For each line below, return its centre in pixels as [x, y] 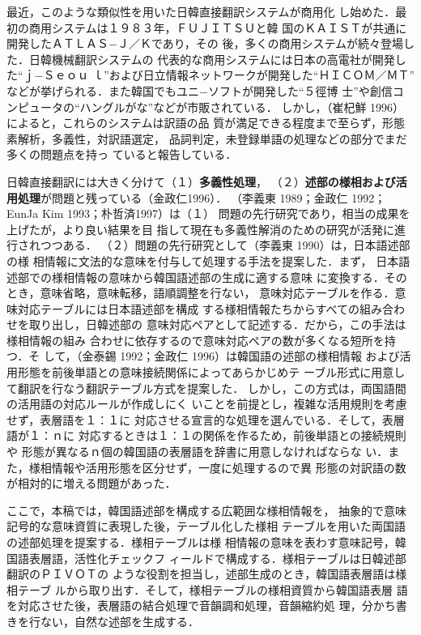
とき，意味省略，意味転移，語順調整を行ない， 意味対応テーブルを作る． [201, 293]
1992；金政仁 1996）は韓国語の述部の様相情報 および [260, 356]
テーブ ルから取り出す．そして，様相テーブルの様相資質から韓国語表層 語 [213, 589]
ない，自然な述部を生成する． [119, 621]
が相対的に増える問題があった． [91, 483]
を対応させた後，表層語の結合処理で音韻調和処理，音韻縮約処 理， [184, 605]
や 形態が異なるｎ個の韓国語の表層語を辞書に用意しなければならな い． [198, 452]
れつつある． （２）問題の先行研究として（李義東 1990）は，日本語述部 [219, 245]
